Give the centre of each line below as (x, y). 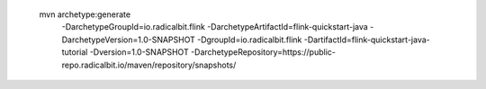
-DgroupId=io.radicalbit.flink (249, 40)
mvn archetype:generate (85, 14)
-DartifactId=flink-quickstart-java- (367, 40)
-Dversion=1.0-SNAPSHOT (139, 52)
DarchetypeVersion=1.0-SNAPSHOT (128, 40)
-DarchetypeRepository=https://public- (263, 52)
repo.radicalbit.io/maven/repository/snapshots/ (149, 65)
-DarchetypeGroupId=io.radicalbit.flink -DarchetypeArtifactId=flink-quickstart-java (215, 27)
